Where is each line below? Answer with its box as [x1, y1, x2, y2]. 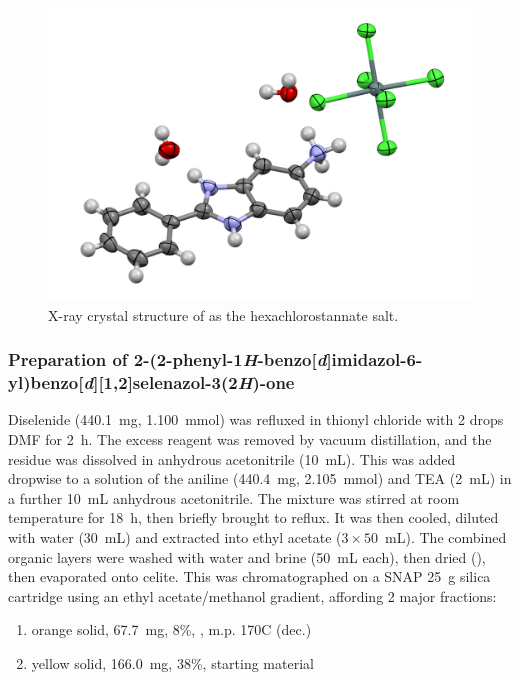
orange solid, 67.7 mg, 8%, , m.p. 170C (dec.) [31, 619, 312, 640]
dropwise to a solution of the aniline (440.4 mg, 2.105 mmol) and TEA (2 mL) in [8, 468, 512, 489]
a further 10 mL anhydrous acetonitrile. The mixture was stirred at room [8, 487, 460, 508]
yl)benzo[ [8, 370, 84, 395]
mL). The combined [385, 527, 507, 548]
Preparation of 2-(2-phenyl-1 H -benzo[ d [8, 347, 327, 372]
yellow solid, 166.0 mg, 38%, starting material [31, 653, 314, 674]
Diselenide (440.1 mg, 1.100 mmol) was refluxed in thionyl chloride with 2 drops [8, 409, 504, 430]
